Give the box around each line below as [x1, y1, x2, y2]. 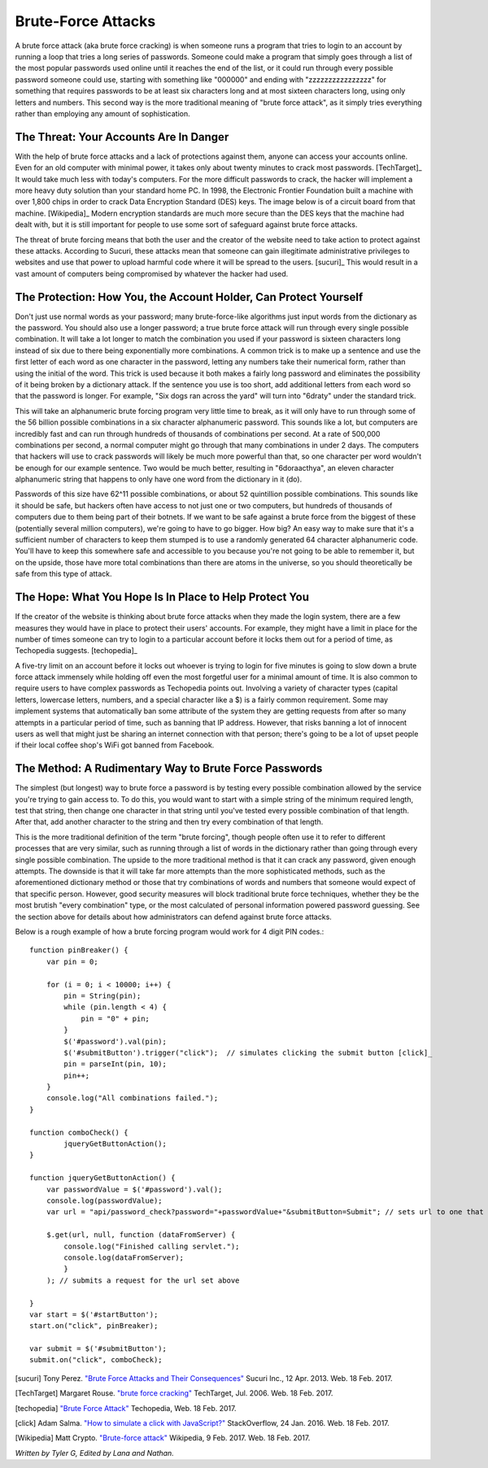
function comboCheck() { [29, 1127, 129, 1137]
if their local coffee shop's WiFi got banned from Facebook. [15, 740, 215, 750]
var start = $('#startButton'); [29, 1309, 159, 1319]
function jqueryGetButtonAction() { [29, 1174, 176, 1183]
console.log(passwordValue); [46, 1196, 163, 1205]
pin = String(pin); [63, 991, 142, 1000]
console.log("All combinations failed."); [46, 1094, 219, 1103]
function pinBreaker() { [29, 946, 129, 955]
